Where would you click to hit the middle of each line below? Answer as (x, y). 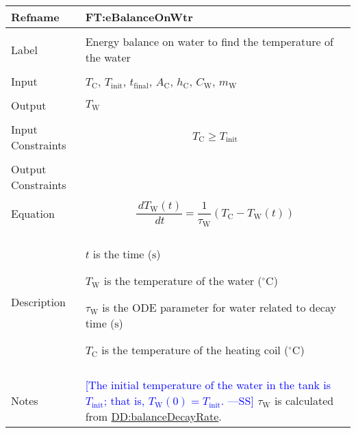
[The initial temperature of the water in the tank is (208, 384)
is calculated (304, 400)
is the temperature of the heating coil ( (195, 349)
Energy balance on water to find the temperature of (209, 41)
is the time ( (123, 253)
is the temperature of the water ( (183, 280)
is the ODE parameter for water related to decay (219, 307)
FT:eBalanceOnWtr (139, 17)
